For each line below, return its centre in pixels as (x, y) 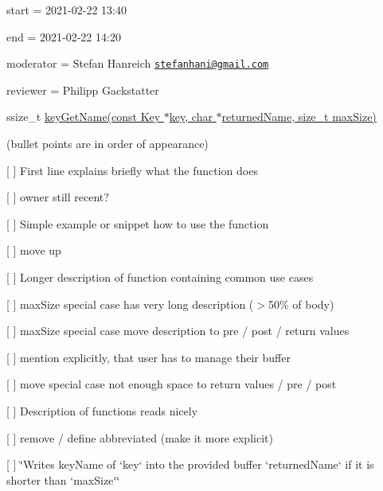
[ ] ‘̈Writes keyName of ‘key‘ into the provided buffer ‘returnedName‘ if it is (190, 464)
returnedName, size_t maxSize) (299, 117)
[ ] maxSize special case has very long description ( (130, 304)
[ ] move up (34, 250)
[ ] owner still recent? (58, 197)
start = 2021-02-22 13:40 (66, 10)
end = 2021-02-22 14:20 (64, 36)
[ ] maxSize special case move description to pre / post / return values (178, 331)
